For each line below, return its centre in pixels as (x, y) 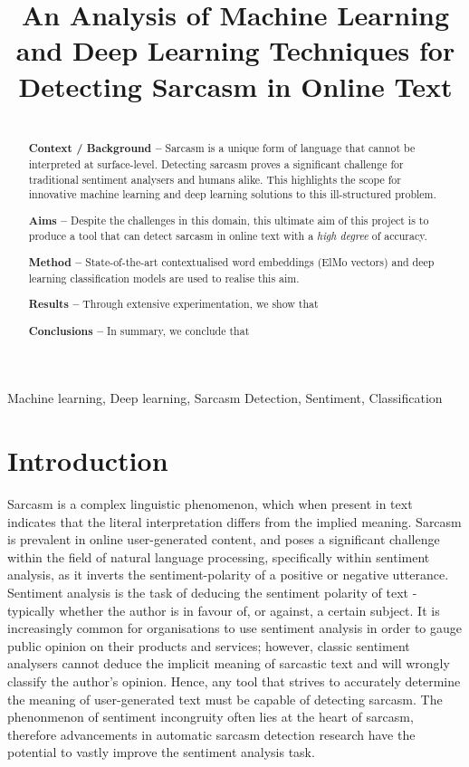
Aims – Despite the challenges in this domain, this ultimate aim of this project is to (229, 220)
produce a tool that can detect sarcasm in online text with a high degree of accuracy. (228, 236)
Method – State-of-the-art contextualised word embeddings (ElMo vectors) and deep (231, 262)
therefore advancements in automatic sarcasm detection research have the (211, 734)
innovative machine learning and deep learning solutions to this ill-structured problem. (232, 194)
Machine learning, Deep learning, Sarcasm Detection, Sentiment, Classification (225, 398)
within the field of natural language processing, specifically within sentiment (219, 556)
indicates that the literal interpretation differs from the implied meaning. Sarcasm (234, 521)
